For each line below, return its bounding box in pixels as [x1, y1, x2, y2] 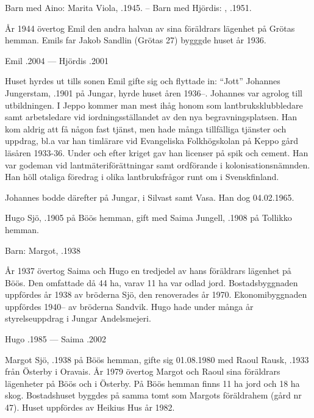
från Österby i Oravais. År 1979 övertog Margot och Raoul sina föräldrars [5, 365, 280, 378]
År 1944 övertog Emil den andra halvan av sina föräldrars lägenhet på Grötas [5, 21, 295, 34]
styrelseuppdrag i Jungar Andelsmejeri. [5, 312, 151, 325]
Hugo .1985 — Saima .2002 [5, 333, 107, 345]
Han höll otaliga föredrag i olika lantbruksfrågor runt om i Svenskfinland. [5, 170, 279, 183]
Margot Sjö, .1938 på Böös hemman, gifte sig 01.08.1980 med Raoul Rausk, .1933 [5, 353, 309, 366]
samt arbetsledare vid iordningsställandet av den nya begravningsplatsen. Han [5, 110, 297, 123]
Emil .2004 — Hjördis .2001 [5, 54, 109, 67]
